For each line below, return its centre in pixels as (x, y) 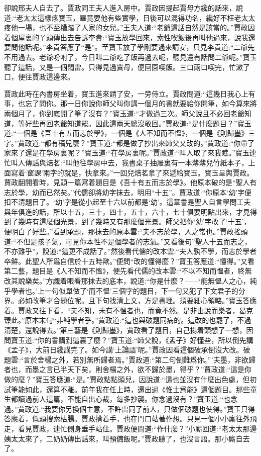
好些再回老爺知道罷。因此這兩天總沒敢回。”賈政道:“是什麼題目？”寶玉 (138, 123)
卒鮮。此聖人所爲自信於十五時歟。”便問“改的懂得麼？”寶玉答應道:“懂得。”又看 (129, 261)
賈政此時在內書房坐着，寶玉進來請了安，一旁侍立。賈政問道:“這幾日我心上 (126, 93)
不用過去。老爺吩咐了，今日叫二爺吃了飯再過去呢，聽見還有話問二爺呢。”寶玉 (130, 57)
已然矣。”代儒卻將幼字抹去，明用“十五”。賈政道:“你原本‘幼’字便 (149, 192)
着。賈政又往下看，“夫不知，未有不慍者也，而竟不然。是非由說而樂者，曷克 (129, 310)
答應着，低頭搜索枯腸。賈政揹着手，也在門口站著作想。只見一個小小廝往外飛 (130, 419)
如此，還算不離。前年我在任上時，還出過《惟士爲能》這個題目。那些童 (141, 389)
